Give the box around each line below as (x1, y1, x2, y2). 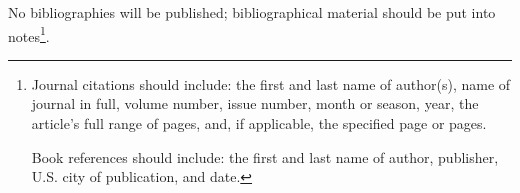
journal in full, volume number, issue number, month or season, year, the (31, 93, 479, 114)
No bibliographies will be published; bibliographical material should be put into (8, 2, 496, 22)
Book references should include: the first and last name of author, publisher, (31, 146, 499, 167)
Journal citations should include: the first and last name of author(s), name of (31, 73, 511, 94)
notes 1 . (8, 22, 50, 46)
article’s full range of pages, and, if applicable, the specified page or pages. (31, 113, 487, 134)
